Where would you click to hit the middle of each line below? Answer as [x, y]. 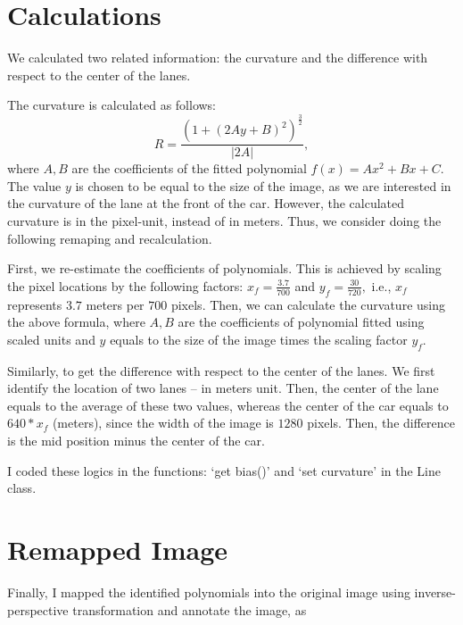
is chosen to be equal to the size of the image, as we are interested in [263, 185]
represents [35, 304]
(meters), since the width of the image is [163, 423]
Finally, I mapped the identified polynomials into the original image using [209, 592]
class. [22, 488]
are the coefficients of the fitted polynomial [189, 168]
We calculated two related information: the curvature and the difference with [218, 58]
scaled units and [51, 339]
